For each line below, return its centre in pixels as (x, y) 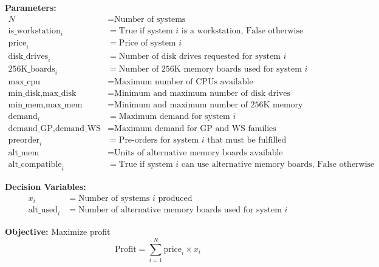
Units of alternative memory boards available (199, 153)
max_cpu (24, 82)
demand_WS (78, 128)
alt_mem (24, 153)
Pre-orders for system (159, 140)
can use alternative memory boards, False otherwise (278, 165)
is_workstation (34, 31)
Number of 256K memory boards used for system (210, 69)
